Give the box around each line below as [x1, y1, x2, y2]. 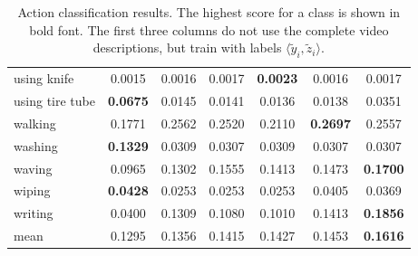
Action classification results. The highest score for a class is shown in [17, 3, 401, 21]
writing [14, 204, 53, 223]
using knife [14, 69, 74, 88]
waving [14, 158, 53, 177]
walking [14, 113, 56, 132]
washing [14, 136, 58, 155]
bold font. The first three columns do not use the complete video [29, 20, 389, 39]
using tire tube [14, 91, 95, 110]
